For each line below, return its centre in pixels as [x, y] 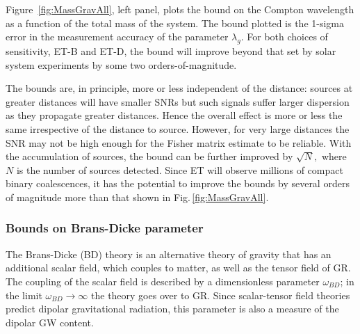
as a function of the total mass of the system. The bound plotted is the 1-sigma [175, 23]
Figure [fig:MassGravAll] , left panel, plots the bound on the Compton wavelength [180, 9]
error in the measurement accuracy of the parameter [117, 37]
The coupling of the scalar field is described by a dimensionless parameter [163, 281]
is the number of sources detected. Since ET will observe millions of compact [180, 169]
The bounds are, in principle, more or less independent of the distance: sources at [179, 88]
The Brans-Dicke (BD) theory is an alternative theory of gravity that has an [169, 254]
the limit [24, 295]
